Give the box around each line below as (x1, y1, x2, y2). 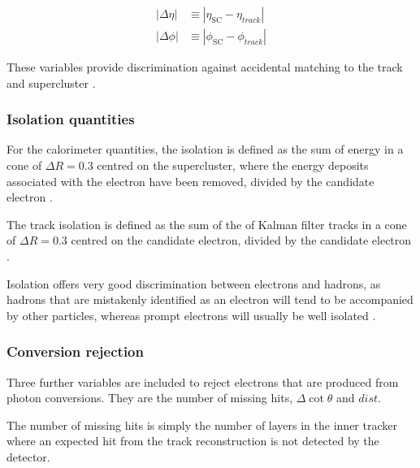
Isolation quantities (6, 109, 135, 129)
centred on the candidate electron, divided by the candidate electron (71, 232, 412, 249)
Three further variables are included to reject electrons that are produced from (6, 373, 399, 390)
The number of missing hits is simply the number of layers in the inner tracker (6, 416, 397, 433)
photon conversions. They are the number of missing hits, (6, 389, 293, 406)
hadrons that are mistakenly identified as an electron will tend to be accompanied (6, 291, 414, 308)
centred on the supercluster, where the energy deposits (97, 157, 369, 174)
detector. (6, 448, 50, 465)
